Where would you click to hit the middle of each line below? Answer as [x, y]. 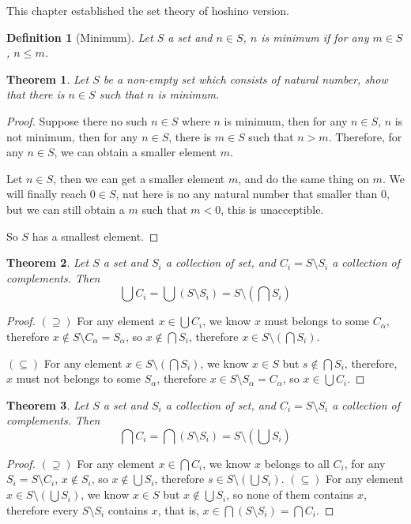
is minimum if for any [315, 37]
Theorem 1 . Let [48, 79]
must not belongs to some [78, 378]
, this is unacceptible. [272, 209]
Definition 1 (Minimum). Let [80, 37]
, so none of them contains [290, 494]
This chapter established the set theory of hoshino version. [148, 10]
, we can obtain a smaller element [135, 152]
